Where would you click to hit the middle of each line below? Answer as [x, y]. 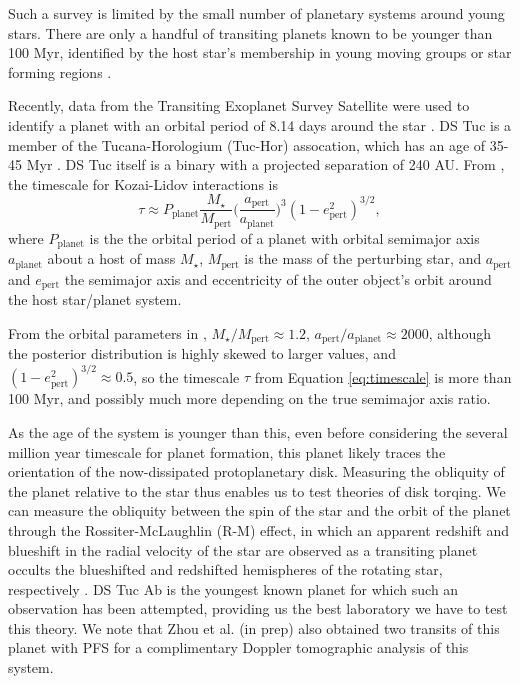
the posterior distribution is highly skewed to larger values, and [202, 353]
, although [459, 332]
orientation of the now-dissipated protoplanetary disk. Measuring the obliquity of [256, 471]
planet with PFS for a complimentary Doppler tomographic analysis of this [238, 647]
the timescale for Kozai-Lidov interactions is [143, 183]
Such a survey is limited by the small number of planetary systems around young [256, 13]
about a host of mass [111, 258]
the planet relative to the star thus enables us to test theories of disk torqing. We [257, 490]
